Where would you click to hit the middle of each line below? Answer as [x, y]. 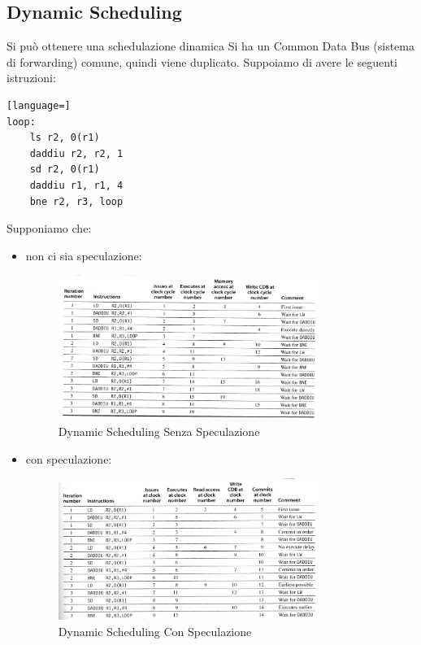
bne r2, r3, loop [76, 201]
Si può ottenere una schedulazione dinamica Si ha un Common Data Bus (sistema [210, 46]
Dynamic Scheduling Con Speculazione [155, 631]
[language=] [39, 105]
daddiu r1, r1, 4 [76, 185]
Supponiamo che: [49, 228]
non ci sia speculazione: [84, 255]
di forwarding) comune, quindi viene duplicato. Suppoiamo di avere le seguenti [202, 61]
